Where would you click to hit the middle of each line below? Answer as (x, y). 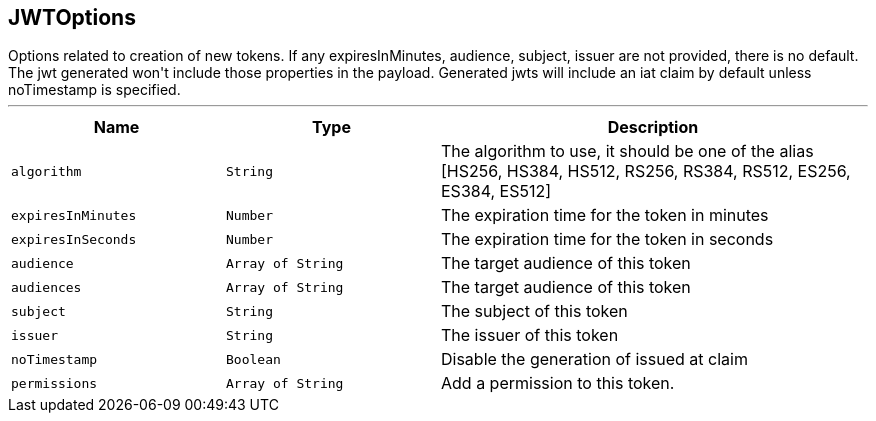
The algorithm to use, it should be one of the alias (627, 151)
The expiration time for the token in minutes (605, 215)
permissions (54, 383)
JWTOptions (72, 17)
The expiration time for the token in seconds (607, 239)
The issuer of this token (530, 335)
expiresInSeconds (74, 239)
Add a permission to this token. (558, 383)
